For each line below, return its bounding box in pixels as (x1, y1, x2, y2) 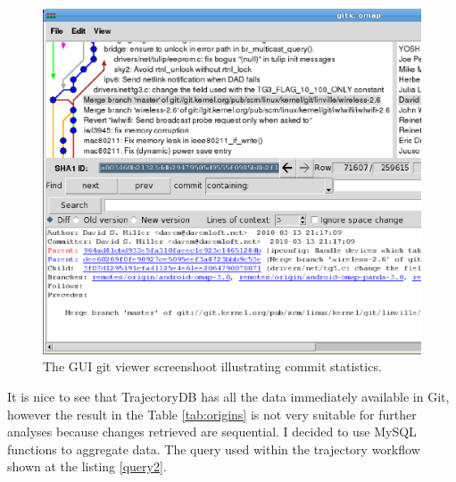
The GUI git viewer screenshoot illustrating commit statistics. (43, 357, 382, 376)
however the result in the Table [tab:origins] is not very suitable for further (7, 404, 417, 423)
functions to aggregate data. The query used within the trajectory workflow (7, 439, 420, 458)
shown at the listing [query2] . (7, 457, 167, 476)
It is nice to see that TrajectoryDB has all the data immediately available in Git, (7, 386, 450, 405)
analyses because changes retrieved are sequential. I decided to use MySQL (7, 422, 417, 441)
